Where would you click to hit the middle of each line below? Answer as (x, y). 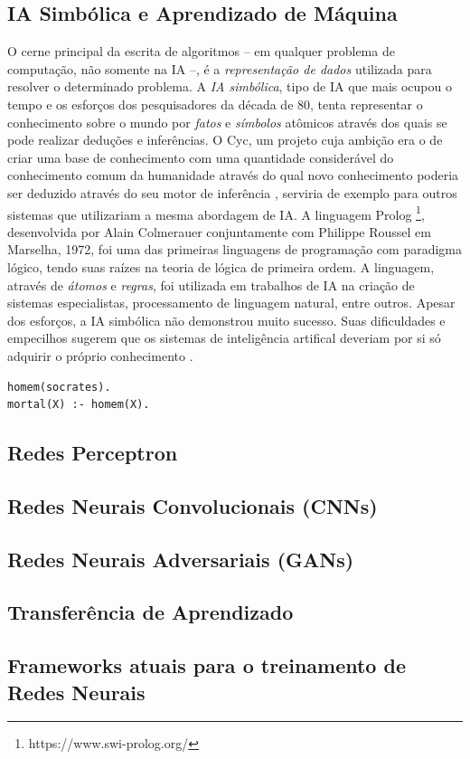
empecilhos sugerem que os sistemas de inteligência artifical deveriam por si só (224, 338)
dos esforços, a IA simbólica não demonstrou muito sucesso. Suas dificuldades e (226, 320)
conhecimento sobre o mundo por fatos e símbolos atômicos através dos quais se (227, 122)
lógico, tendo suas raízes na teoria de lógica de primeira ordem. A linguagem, (221, 266)
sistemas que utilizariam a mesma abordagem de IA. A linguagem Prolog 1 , (216, 213)
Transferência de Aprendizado (150, 612)
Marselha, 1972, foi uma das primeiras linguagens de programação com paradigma (235, 249)
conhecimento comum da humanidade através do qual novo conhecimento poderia (233, 175)
